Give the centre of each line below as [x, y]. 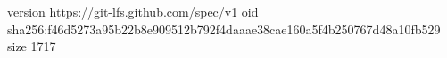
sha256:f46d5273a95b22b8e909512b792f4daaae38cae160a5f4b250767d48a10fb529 [224, 29]
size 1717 [32, 46]
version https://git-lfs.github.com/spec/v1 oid [133, 11]
